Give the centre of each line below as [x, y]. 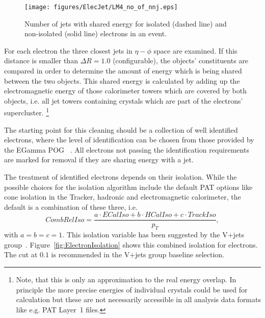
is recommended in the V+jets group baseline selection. [138, 254]
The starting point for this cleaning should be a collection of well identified [121, 129]
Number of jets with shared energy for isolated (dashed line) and [126, 23]
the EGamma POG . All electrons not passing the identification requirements [127, 149]
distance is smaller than [41, 60]
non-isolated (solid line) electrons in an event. [96, 33]
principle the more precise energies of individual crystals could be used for [132, 289]
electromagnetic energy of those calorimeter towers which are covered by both [125, 91]
